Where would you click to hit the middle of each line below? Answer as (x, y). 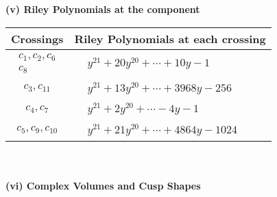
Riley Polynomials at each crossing (170, 38)
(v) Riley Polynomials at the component (103, 9)
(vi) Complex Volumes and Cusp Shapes (103, 186)
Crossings (37, 38)
